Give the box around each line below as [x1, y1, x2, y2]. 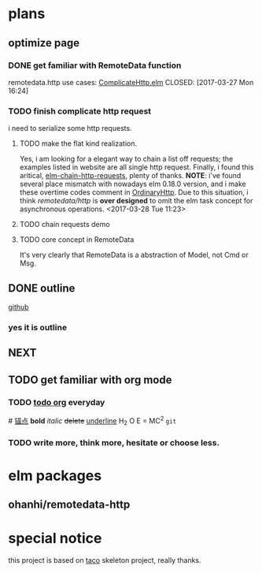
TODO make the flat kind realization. [19, 139, 138, 148]
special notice [8, 530, 102, 548]
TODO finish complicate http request [8, 106, 152, 117]
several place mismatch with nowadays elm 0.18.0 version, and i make [19, 179, 246, 189]
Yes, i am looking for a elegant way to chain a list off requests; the [19, 154, 234, 164]
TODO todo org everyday [8, 396, 105, 407]
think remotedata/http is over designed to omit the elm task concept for [19, 196, 253, 206]
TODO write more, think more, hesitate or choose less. [8, 437, 220, 448]
